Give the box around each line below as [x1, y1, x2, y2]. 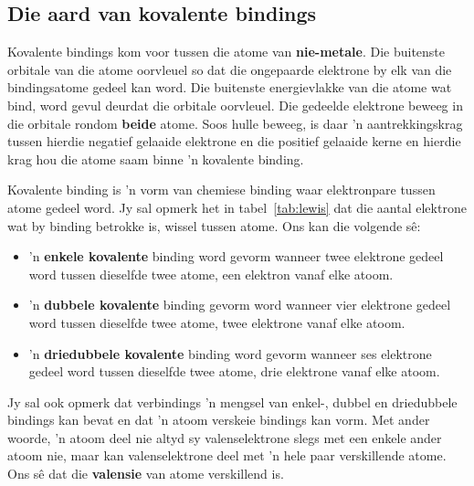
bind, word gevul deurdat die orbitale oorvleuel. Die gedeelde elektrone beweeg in [7, 95, 463, 114]
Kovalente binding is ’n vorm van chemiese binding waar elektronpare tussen [7, 180, 436, 199]
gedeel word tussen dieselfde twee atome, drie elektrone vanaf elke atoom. [28, 362, 440, 381]
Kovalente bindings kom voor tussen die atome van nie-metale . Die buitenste [7, 42, 446, 61]
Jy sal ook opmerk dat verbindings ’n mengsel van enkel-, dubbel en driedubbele [7, 392, 458, 411]
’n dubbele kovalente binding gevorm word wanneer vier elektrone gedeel [28, 295, 451, 314]
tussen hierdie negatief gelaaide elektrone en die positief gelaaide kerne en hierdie [7, 132, 461, 151]
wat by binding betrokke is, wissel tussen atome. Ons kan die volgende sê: [7, 216, 421, 235]
